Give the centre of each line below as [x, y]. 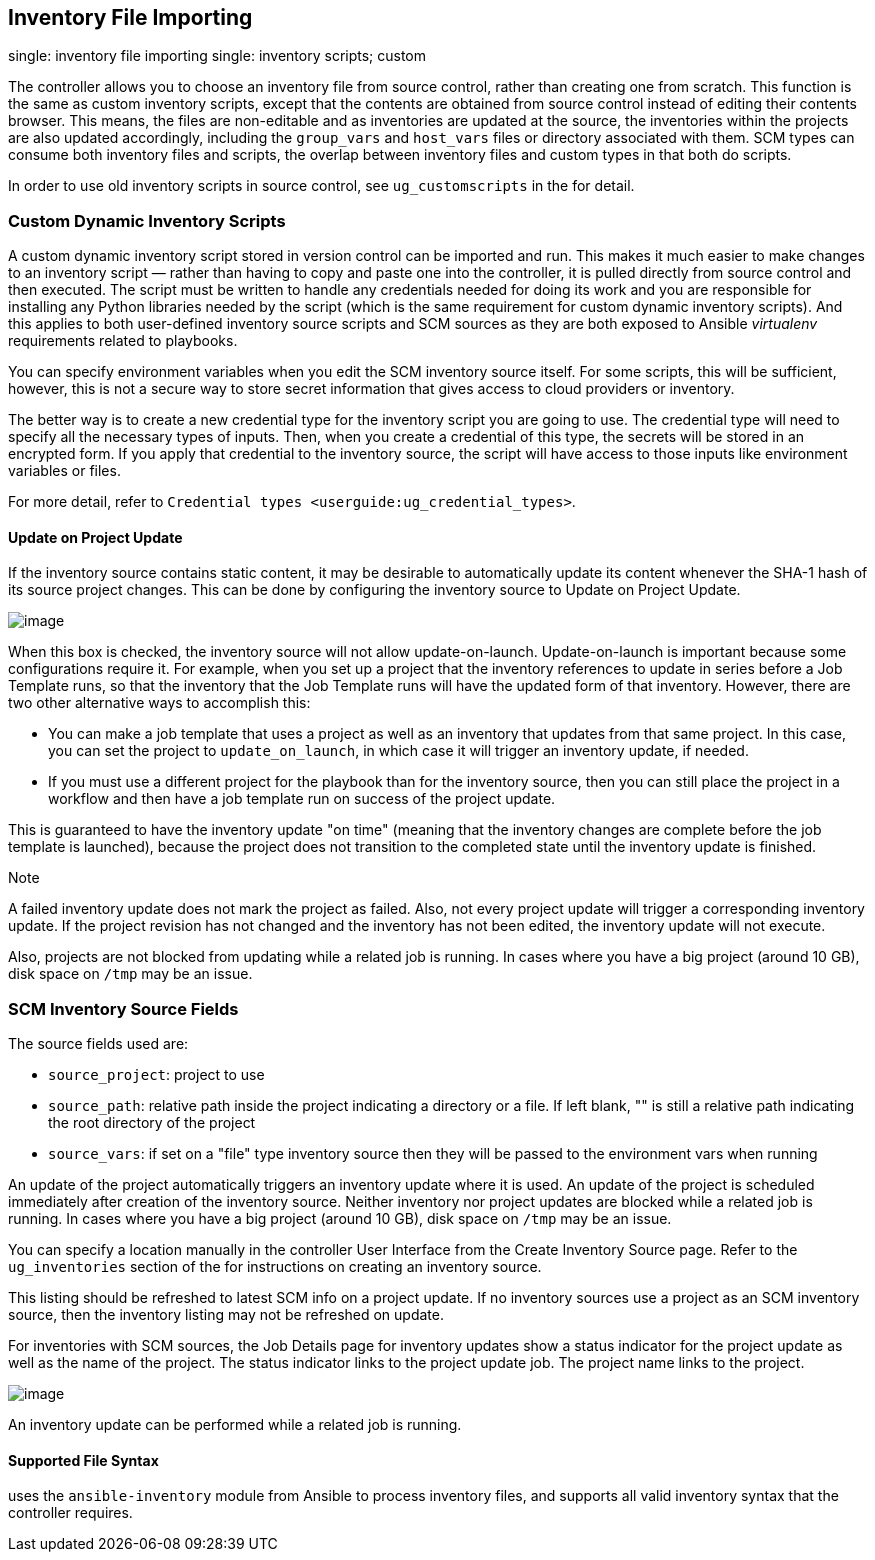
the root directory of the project [152, 1123]
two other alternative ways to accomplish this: [159, 703]
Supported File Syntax [83, 1460]
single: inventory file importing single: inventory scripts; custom [217, 56]
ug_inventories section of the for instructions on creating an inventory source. [275, 1267]
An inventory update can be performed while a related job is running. [235, 1425]
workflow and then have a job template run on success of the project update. [302, 799]
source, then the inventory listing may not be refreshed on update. [226, 1315]
